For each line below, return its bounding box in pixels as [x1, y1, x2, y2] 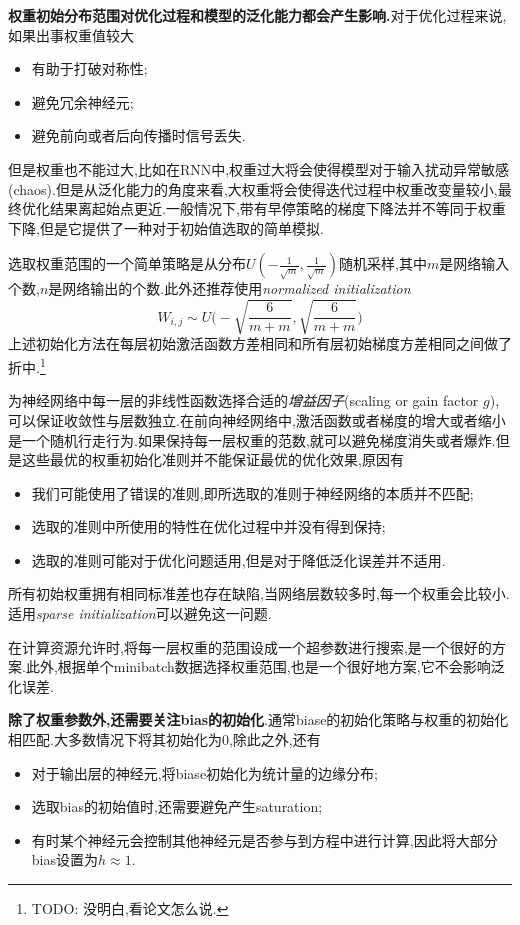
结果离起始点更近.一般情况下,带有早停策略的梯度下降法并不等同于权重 [49, 198, 506, 219]
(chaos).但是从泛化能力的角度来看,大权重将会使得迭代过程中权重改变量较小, [8, 178, 498, 199]
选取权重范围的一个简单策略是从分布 [8, 253, 246, 274]
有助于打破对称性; [31, 58, 148, 79]
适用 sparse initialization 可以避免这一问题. [8, 603, 272, 624]
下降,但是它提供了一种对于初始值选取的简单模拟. [8, 217, 324, 238]
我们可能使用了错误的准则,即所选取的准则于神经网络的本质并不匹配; [31, 482, 474, 503]
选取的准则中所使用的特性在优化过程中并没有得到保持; [31, 516, 386, 537]
